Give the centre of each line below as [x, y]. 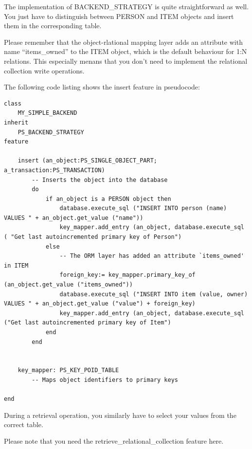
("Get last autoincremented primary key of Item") [88, 323]
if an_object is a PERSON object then [108, 199]
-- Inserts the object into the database [100, 180]
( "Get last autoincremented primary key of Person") [93, 237]
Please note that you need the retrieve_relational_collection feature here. [114, 440]
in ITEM [16, 265]
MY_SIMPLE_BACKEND [47, 113]
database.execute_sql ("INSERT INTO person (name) [143, 208]
